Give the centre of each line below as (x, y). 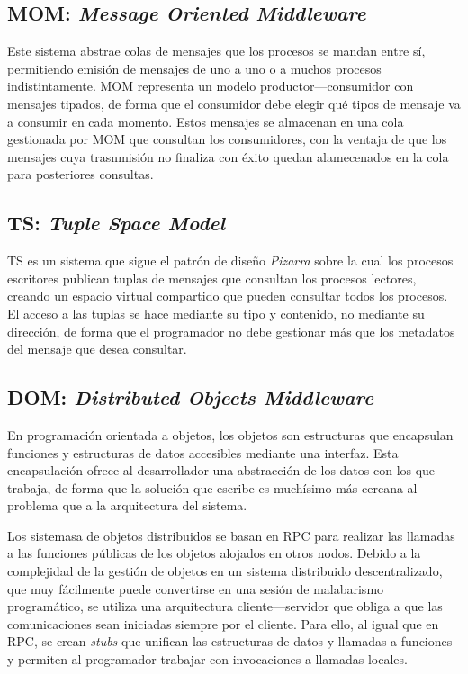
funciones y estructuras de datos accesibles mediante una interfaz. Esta (203, 452)
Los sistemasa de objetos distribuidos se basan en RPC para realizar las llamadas (231, 535)
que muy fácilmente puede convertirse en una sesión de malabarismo (196, 588)
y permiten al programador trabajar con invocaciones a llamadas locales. (207, 659)
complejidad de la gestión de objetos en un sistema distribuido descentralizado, (225, 571)
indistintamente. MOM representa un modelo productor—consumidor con (211, 86)
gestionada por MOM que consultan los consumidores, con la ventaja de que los (227, 139)
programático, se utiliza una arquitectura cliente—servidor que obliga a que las (225, 606)
